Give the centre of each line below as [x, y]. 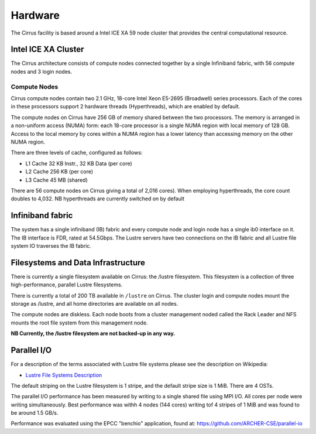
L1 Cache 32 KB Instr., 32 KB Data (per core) [79, 163]
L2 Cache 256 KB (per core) [59, 172]
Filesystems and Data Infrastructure [78, 263]
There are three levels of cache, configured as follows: [77, 153]
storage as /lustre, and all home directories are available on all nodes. [95, 304]
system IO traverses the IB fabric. [51, 245]
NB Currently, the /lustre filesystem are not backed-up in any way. [93, 333]
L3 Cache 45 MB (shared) [56, 180]
